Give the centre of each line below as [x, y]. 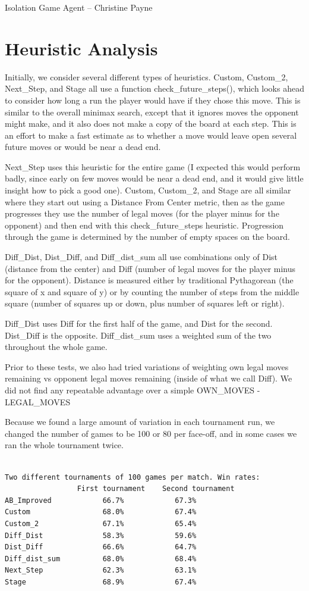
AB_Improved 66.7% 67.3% [101, 500]
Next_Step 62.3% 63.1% [101, 570]
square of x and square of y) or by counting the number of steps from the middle [152, 291]
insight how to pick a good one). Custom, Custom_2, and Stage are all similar [148, 190]
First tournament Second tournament [156, 489]
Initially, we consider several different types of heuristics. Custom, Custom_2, [146, 76]
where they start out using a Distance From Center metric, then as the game [145, 201]
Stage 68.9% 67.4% [101, 582]
